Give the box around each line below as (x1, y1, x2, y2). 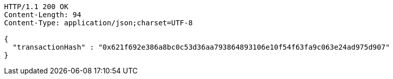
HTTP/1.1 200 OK (4, 3, 69, 11)
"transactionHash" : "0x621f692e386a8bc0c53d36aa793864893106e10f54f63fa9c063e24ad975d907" (12, 43, 390, 51)
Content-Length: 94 (4, 11, 81, 19)
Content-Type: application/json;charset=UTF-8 (4, 19, 193, 27)
